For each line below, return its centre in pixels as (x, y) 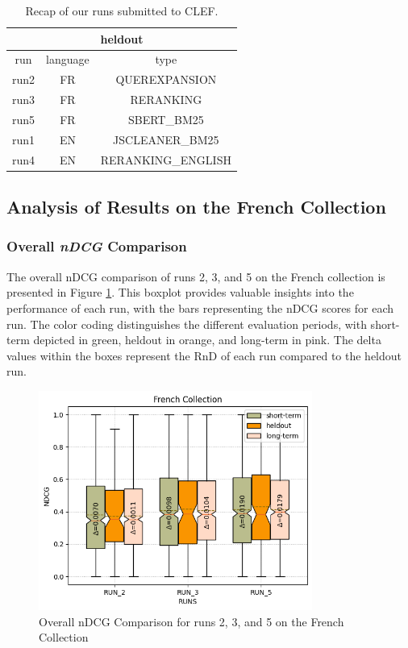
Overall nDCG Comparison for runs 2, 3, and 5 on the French (192, 621)
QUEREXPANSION (166, 79)
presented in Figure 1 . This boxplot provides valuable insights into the (180, 292)
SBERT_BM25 (166, 119)
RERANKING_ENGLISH (166, 159)
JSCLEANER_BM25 (166, 139)
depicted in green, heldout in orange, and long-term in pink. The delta (207, 340)
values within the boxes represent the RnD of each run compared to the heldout (204, 355)
